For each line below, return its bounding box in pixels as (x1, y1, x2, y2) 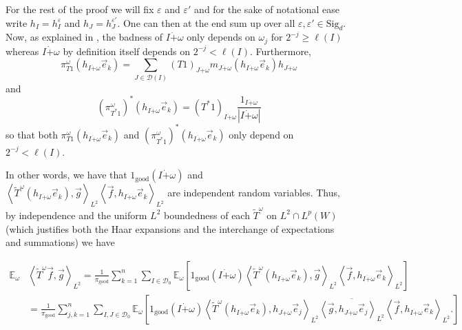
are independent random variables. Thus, (167, 185, 340, 200)
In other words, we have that (6, 167, 127, 182)
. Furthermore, (249, 43, 311, 58)
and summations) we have (6, 235, 115, 249)
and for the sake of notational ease (194, 2, 340, 16)
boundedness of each (163, 207, 250, 222)
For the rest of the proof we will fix (6, 2, 154, 16)
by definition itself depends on (63, 43, 190, 58)
